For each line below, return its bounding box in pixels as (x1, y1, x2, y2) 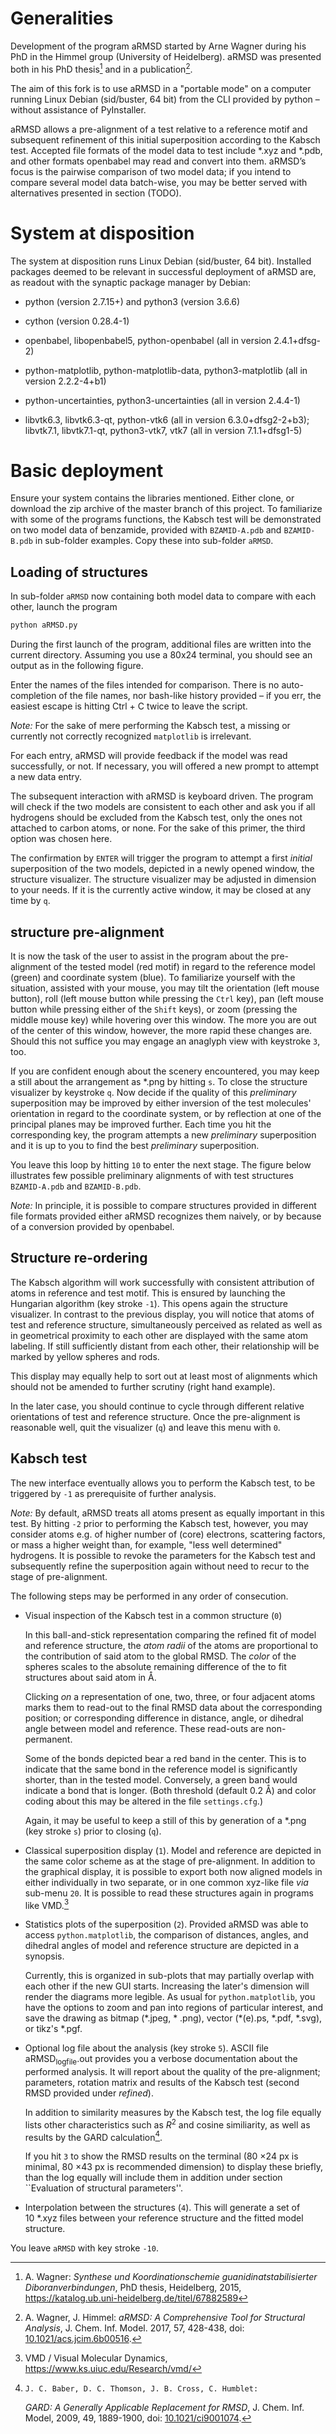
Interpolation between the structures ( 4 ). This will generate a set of (24, 2202, 301, 2214)
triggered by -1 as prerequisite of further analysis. (10, 1487, 217, 1499)
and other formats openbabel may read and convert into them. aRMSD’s (10, 155, 307, 167)
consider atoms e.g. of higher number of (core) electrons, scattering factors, (10, 1528, 326, 1540)
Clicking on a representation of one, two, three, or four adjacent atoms (24, 1690, 316, 1702)
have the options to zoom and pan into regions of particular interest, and (24, 2002, 324, 2014)
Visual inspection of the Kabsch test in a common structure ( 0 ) (24, 1609, 283, 1621)
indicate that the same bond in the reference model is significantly (24, 1763, 298, 1775)
